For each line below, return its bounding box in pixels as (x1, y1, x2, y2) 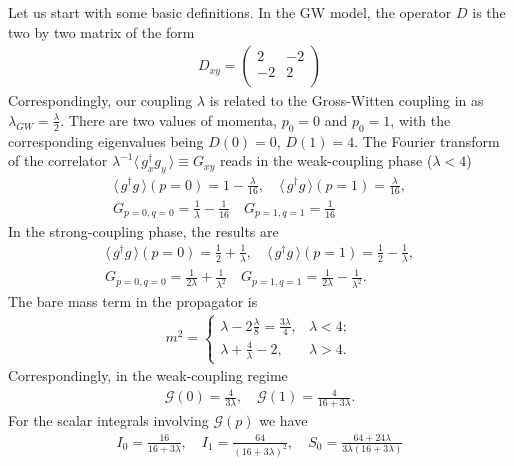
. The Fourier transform (354, 130, 500, 151)
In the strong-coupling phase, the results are (8, 220, 279, 241)
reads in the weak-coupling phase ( (219, 150, 433, 171)
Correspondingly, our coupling (8, 90, 193, 111)
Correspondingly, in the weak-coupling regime (8, 365, 288, 386)
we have (259, 409, 308, 430)
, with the (390, 109, 451, 130)
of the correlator (8, 150, 108, 171)
